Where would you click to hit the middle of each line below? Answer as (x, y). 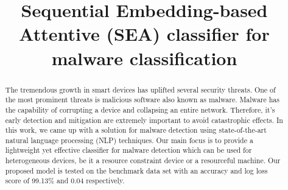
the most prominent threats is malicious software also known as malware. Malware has (142, 100)
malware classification (144, 58)
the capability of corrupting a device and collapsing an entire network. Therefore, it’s (140, 109)
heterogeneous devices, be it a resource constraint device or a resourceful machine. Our (143, 160)
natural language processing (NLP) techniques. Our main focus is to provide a (129, 140)
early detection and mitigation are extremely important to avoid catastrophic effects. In (144, 120)
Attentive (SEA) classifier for (144, 34)
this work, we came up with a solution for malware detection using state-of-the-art (136, 130)
